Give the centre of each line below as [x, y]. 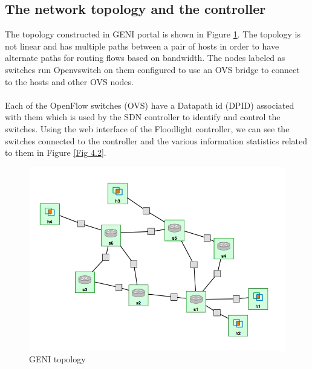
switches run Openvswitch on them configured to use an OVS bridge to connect [152, 69]
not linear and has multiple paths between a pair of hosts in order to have [142, 46]
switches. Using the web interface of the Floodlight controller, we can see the [147, 128]
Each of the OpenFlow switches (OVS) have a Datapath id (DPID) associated [150, 105]
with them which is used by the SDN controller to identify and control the [143, 117]
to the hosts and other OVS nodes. [69, 81]
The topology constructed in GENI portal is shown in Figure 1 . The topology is [153, 34]
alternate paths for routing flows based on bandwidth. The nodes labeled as [145, 58]
